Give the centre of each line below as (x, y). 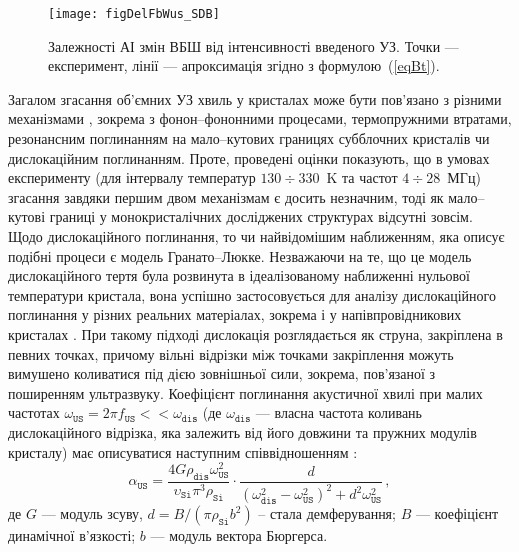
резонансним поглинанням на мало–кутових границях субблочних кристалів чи (249, 138)
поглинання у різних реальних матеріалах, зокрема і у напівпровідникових (235, 314)
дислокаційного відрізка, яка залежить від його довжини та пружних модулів (242, 431)
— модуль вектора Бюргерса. (239, 535)
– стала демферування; (327, 513)
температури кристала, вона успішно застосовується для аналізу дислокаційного (252, 294)
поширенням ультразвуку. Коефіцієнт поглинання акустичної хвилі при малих (245, 392)
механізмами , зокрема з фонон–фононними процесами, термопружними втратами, (260, 118)
